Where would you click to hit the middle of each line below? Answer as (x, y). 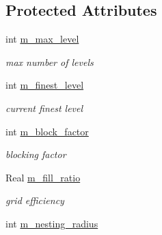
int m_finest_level (45, 85)
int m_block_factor (47, 131)
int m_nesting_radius (52, 223)
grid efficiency (35, 200)
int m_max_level (42, 39)
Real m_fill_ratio (43, 177)
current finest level (44, 108)
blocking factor (36, 154)
